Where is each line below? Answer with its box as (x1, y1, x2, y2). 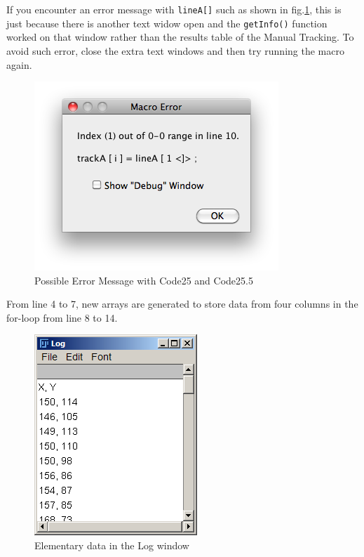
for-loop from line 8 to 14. (6, 310, 118, 325)
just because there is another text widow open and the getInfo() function (6, 15, 328, 30)
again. (6, 57, 32, 72)
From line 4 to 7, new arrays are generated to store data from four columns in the (6, 296, 358, 311)
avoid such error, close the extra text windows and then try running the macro (6, 43, 344, 58)
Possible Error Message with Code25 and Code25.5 (34, 273, 253, 287)
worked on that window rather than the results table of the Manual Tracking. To (6, 30, 354, 44)
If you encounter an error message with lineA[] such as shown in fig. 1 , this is (6, 2, 342, 16)
